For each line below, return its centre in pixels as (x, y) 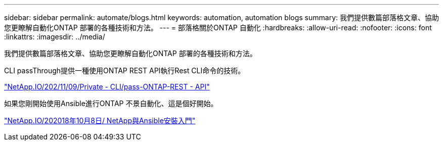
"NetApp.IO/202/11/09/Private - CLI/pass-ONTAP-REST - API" (107, 87)
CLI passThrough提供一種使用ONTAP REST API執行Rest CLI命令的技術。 (125, 70)
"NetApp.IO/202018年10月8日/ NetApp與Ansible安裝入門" (100, 120)
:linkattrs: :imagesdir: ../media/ (55, 37)
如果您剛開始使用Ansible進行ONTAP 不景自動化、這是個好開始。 (111, 103)
